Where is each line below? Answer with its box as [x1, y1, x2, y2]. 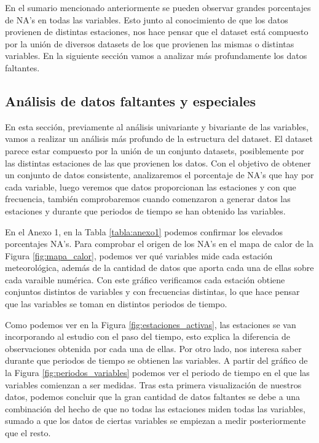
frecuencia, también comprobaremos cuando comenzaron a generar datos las [5, 192, 291, 205]
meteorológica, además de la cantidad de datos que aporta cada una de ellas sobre [5, 261, 314, 274]
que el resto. [5, 426, 51, 439]
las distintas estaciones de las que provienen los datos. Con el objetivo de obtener [5, 156, 311, 169]
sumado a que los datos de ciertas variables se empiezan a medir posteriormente [5, 414, 306, 427]
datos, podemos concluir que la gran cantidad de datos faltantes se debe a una [5, 390, 300, 403]
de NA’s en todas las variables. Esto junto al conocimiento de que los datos [5, 13, 288, 26]
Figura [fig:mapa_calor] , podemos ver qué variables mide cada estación [5, 249, 273, 262]
